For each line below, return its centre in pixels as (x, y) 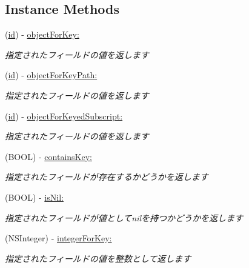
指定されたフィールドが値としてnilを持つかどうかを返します (124, 217)
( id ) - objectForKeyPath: (51, 75)
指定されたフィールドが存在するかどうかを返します (107, 177)
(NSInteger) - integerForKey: (58, 238)
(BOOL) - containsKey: (48, 156)
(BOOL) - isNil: (34, 197)
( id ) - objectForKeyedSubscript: (64, 116)
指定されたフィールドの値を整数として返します (98, 258)
